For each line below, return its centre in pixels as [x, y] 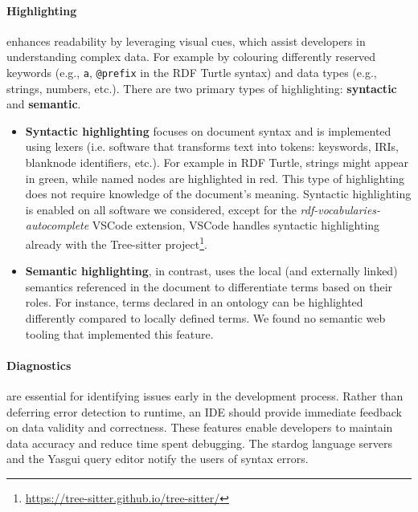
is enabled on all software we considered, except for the [161, 209]
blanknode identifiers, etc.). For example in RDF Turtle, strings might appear [217, 163]
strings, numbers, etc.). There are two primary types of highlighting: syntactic [202, 88]
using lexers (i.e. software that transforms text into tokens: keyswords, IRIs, [212, 146]
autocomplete [57, 225]
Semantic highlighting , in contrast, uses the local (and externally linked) [211, 271]
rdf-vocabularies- [340, 209]
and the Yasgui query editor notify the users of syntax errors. [158, 459]
